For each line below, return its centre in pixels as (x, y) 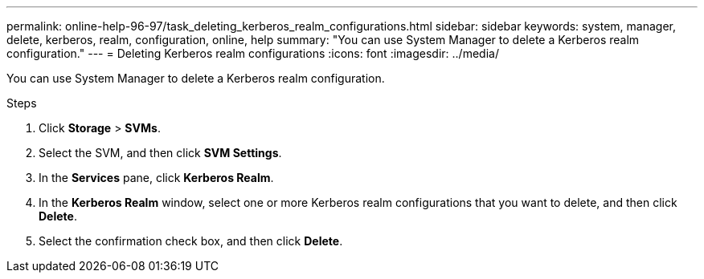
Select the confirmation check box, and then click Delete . (191, 241)
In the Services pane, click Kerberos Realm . (156, 178)
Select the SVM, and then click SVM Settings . (160, 153)
